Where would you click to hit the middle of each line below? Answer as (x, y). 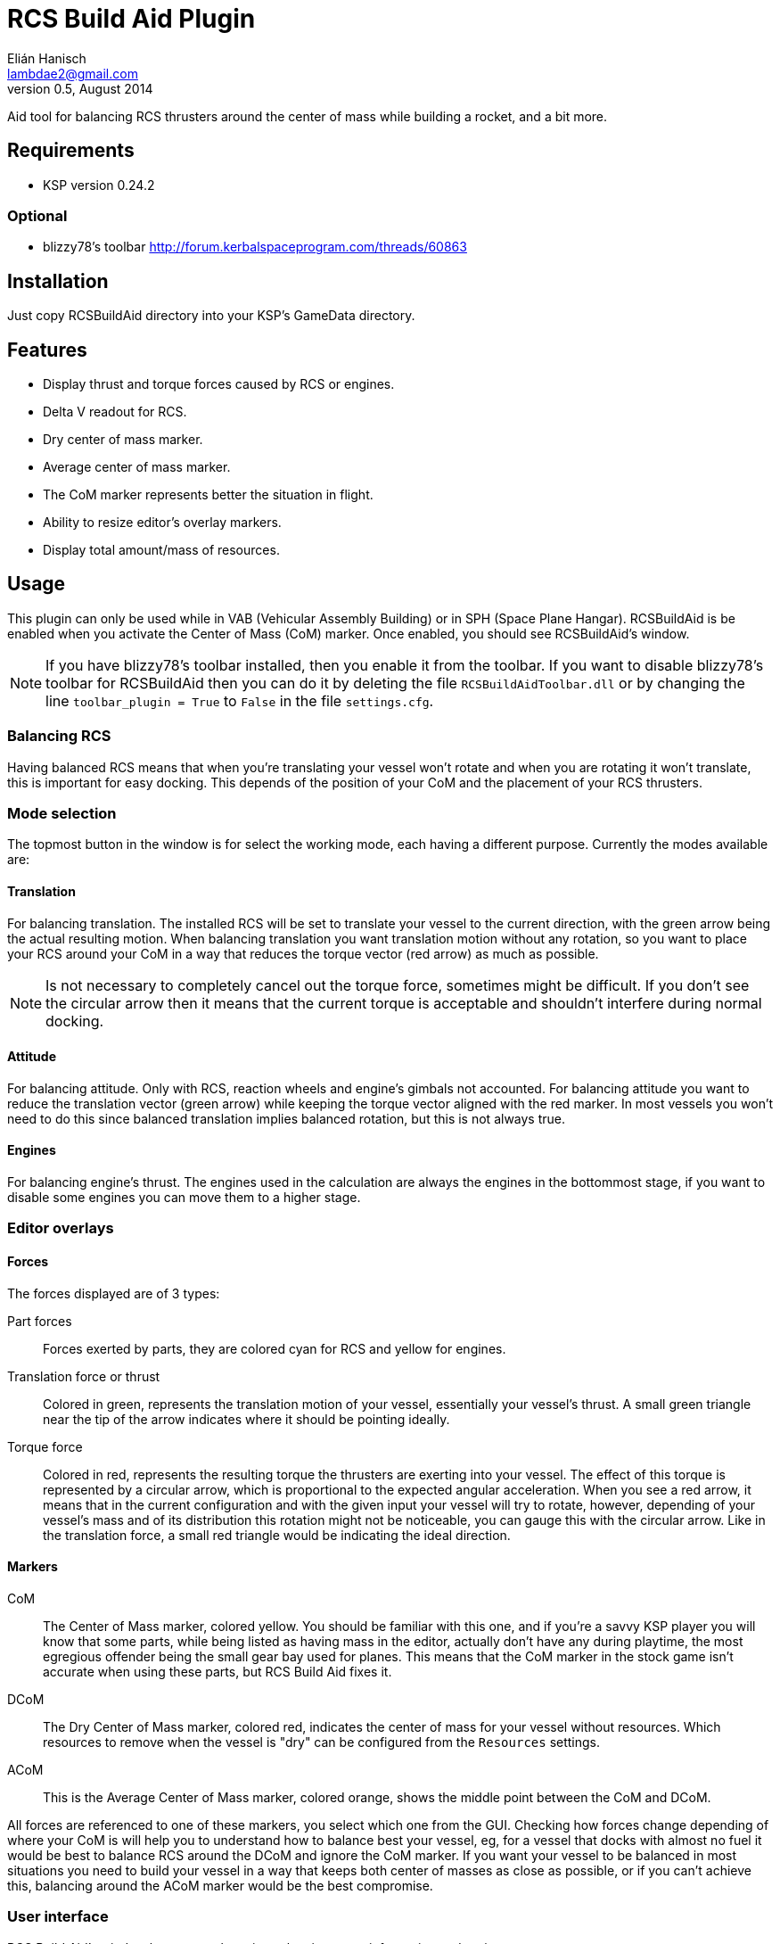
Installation (58, 281)
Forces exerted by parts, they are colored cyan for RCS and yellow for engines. (275, 1348)
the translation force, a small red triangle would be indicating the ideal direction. (277, 1535)
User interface (58, 1917)
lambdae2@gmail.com (73, 73)
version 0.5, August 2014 (80, 88)
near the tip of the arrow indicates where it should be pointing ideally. (246, 1419)
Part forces (40, 1321)
